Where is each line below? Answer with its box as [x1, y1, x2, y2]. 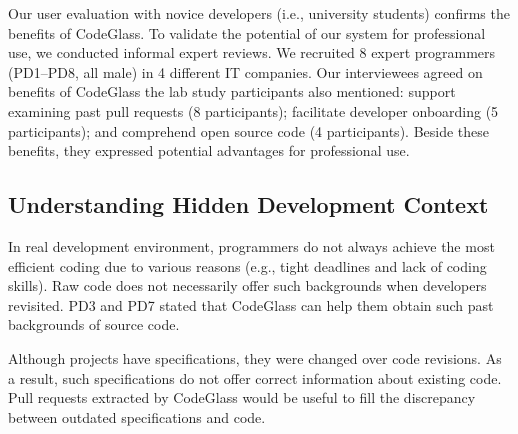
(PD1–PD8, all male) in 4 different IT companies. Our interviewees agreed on [8, 61, 483, 82]
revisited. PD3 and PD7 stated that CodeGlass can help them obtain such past [8, 294, 494, 315]
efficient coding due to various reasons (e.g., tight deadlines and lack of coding [8, 255, 487, 276]
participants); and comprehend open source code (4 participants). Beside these [8, 120, 490, 141]
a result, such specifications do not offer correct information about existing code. [8, 367, 502, 388]
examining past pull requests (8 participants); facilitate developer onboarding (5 [8, 100, 499, 121]
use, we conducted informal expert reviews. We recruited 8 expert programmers [8, 42, 496, 63]
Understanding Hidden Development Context [8, 189, 489, 220]
